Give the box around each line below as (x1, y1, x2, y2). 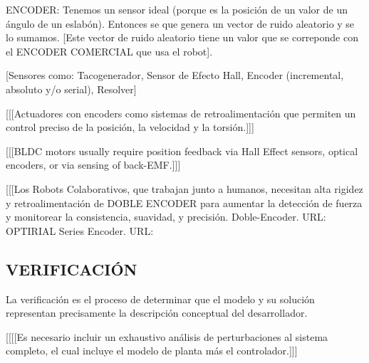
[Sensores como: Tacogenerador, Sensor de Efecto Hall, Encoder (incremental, (6, 68, 344, 83)
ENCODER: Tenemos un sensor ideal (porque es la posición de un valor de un (6, 2, 348, 16)
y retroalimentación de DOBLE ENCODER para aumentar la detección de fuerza (6, 195, 363, 210)
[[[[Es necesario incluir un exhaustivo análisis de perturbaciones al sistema (6, 329, 328, 344)
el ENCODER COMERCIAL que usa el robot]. (6, 43, 213, 58)
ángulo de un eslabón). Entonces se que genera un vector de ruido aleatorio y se (6, 16, 355, 31)
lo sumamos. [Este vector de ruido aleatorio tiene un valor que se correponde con (6, 30, 358, 45)
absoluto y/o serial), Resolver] (6, 81, 137, 96)
